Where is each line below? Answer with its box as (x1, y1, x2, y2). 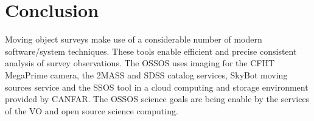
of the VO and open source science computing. (5, 104, 178, 117)
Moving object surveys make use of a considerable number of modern (5, 33, 262, 46)
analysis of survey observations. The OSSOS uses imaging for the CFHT (5, 57, 275, 69)
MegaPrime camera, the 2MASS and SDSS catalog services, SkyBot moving (5, 68, 288, 81)
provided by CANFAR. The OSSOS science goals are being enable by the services (5, 92, 310, 105)
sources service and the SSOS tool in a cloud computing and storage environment (5, 80, 309, 93)
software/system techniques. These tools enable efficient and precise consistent (5, 44, 297, 57)
